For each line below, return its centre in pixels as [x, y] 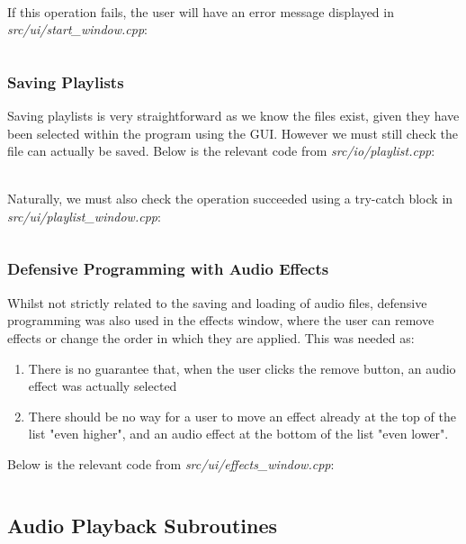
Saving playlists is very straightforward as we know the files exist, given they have [233, 115]
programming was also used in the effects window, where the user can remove [221, 320]
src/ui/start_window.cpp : [77, 29]
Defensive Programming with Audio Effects [168, 269]
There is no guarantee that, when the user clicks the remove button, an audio [242, 368]
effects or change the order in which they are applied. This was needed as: [211, 337]
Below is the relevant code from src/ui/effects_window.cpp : [171, 463]
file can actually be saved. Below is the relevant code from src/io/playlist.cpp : [221, 151]
